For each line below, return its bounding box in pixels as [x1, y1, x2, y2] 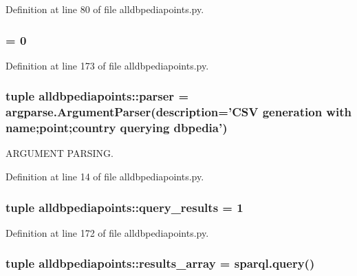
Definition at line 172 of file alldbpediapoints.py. [6, 225, 209, 240]
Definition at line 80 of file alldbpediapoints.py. [6, 2, 204, 16]
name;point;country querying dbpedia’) [6, 119, 228, 136]
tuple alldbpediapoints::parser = [6, 87, 189, 105]
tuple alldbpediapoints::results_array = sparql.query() [6, 255, 315, 272]
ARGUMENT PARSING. [6, 146, 113, 160]
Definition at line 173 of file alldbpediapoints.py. [6, 58, 209, 72]
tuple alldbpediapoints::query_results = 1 [6, 198, 244, 215]
